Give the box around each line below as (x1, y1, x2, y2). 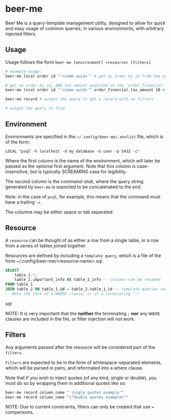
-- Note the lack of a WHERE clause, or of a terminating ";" (5, 291, 140, 296)
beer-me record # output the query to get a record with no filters (5, 97, 154, 102)
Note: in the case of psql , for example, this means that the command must (5, 193, 161, 200)
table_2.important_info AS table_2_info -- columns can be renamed (14, 277, 160, 283)
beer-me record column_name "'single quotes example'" (5, 390, 124, 395)
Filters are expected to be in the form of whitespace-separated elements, (5, 359, 162, 366)
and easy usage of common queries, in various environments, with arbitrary (5, 25, 164, 31)
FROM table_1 (5, 282, 33, 287)
